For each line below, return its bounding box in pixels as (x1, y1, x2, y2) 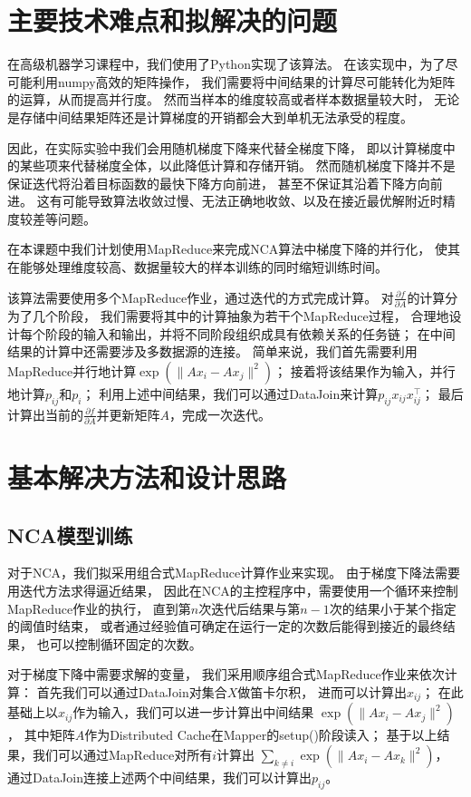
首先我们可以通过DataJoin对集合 (36, 683, 227, 701)
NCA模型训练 (7, 520, 133, 549)
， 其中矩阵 (7, 725, 75, 744)
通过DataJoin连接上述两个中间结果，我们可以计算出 (7, 768, 312, 787)
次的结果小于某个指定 (329, 598, 457, 617)
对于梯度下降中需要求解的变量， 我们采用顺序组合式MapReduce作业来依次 (7, 665, 445, 684)
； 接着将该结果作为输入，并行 (274, 361, 456, 380)
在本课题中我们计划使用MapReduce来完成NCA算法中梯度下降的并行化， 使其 (7, 239, 460, 258)
